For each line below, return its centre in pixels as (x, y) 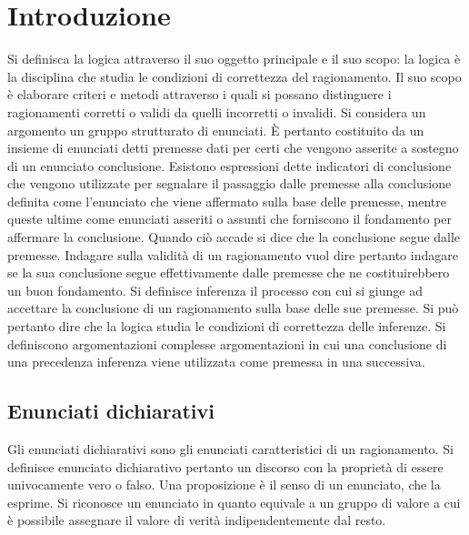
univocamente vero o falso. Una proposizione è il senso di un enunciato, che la (224, 485)
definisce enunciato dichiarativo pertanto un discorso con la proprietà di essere (225, 466)
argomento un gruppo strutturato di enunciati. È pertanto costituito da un (216, 130)
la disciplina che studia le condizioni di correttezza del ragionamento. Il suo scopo (234, 76)
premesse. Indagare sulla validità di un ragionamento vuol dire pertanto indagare (233, 254)
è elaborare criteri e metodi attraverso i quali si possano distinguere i (200, 94)
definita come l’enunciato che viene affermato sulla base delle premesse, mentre (227, 201)
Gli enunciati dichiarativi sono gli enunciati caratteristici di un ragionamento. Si (230, 449)
